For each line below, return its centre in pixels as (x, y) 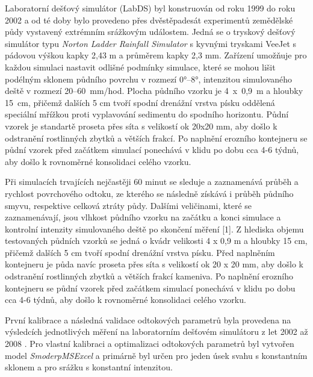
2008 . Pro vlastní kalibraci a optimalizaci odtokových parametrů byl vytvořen (150, 344)
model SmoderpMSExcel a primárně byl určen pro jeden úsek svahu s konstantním (156, 355)
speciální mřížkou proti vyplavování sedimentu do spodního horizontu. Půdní (147, 114)
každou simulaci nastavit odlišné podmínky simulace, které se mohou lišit (140, 67)
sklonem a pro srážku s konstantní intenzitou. (89, 367)
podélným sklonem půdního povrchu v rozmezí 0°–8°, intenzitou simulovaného (149, 79)
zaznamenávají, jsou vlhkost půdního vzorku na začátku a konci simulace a (143, 217)
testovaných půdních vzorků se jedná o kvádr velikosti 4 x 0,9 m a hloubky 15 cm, (156, 241)
